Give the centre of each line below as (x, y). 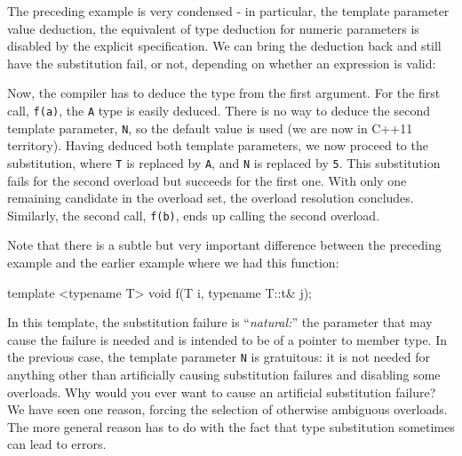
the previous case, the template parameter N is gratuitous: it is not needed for (219, 357)
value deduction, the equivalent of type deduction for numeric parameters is (213, 28)
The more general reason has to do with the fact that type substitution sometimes (231, 426)
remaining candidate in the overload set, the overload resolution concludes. (211, 198)
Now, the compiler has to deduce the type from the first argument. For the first (224, 93)
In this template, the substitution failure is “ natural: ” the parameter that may (220, 322)
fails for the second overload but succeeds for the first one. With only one (207, 180)
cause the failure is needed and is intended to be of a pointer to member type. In (227, 339)
